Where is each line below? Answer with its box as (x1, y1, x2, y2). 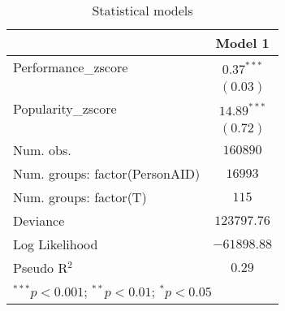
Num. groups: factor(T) (13, 188, 147, 206)
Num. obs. (13, 140, 71, 159)
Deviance (13, 211, 65, 230)
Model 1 (215, 33, 270, 52)
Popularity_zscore (13, 99, 117, 118)
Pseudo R (13, 258, 68, 277)
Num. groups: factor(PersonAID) (13, 164, 201, 183)
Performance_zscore (13, 58, 128, 76)
